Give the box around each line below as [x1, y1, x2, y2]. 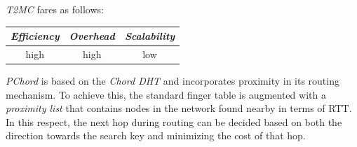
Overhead [69, 29, 115, 43]
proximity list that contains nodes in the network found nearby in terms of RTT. [6, 101, 352, 115]
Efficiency [11, 29, 60, 43]
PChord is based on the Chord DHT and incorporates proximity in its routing [6, 73, 339, 88]
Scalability [124, 29, 175, 43]
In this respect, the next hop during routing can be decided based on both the [6, 114, 342, 129]
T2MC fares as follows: [6, 2, 104, 16]
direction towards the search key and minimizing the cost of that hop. [6, 128, 306, 143]
